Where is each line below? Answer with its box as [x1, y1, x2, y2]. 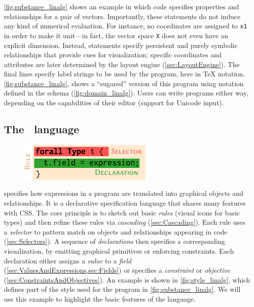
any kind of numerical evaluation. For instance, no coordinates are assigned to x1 [4, 21, 247, 31]
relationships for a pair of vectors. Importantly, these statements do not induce [4, 11, 240, 21]
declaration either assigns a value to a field [4, 255, 132, 265]
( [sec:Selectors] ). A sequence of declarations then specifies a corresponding [4, 236, 225, 246]
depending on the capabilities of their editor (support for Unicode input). [4, 97, 224, 108]
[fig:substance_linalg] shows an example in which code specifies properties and [4, 1, 239, 11]
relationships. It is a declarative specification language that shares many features [4, 198, 246, 208]
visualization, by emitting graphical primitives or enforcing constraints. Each [4, 246, 234, 256]
